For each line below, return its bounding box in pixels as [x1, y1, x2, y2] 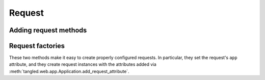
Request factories [9, 42, 65, 50]
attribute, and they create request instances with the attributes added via [9, 61, 157, 67]
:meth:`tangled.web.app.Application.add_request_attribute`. [9, 68, 130, 74]
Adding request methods [9, 26, 87, 34]
